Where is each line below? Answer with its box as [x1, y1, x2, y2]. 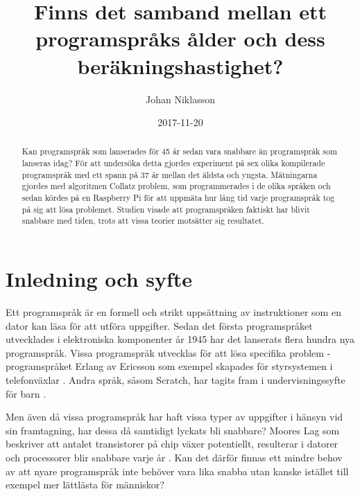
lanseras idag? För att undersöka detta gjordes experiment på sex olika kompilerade [22, 157, 325, 169]
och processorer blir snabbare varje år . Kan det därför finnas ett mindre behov [6, 450, 343, 464]
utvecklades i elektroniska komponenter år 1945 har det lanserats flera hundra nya [6, 332, 355, 346]
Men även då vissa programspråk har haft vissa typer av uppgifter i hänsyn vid [6, 409, 343, 424]
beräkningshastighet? [77, 51, 284, 80]
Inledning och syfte [6, 265, 193, 293]
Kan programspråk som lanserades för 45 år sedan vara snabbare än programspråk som [22, 145, 337, 157]
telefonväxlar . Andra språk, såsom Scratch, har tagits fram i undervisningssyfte [6, 372, 345, 387]
